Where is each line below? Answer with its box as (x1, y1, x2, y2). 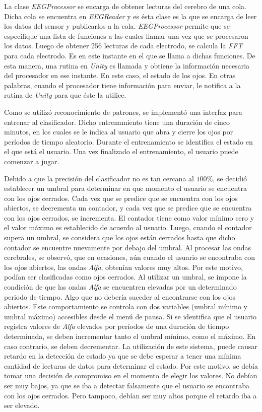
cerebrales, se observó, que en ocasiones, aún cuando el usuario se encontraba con (4, 252, 255, 262)
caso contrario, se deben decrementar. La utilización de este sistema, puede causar (4, 340, 257, 351)
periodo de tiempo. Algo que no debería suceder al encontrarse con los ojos (4, 291, 235, 302)
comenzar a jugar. (4, 156, 59, 166)
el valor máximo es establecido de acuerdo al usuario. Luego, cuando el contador (4, 222, 252, 233)
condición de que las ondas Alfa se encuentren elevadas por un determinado (4, 282, 237, 292)
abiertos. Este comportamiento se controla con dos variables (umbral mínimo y (4, 301, 247, 312)
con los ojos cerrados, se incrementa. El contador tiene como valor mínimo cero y (4, 212, 254, 223)
